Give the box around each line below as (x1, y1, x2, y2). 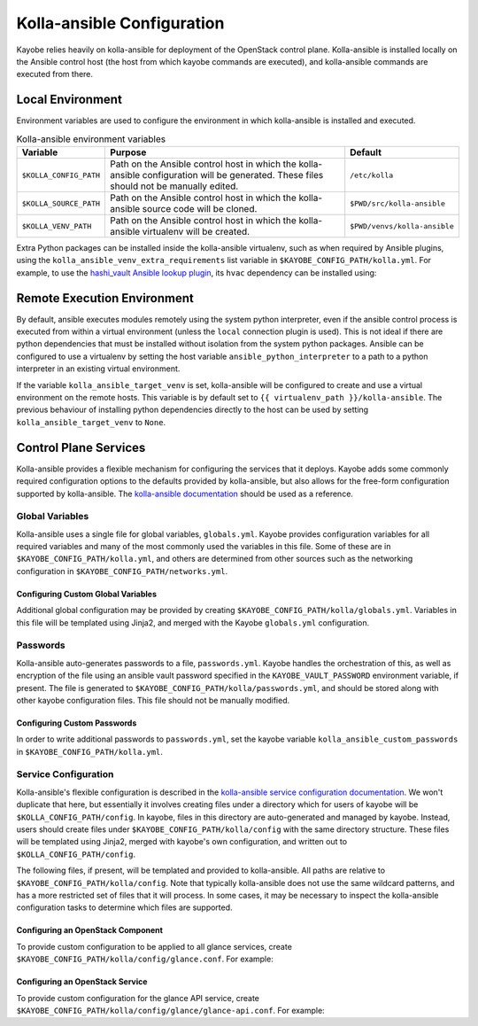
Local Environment (16, 92, 123, 107)
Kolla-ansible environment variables (16, 133, 166, 145)
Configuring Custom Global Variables (16, 588, 158, 599)
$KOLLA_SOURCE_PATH (21, 198, 101, 208)
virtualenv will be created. (142, 226, 251, 237)
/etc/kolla (350, 170, 394, 180)
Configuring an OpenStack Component (16, 925, 164, 936)
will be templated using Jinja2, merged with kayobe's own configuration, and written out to (16, 836, 348, 847)
